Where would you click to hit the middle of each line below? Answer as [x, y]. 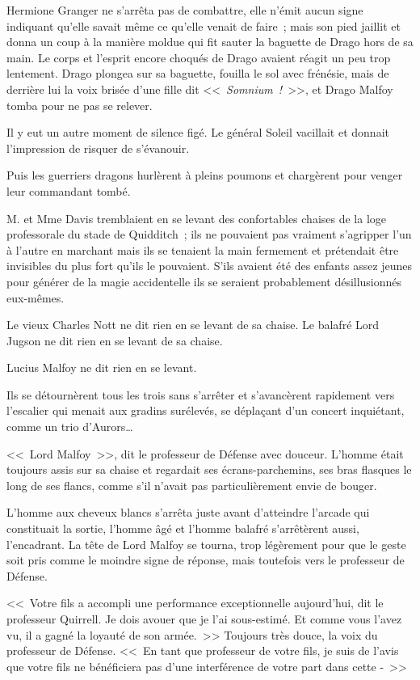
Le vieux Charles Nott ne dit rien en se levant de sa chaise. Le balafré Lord [193, 325]
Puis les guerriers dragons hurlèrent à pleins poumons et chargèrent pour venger [205, 175]
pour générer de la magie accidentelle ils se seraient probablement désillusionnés [204, 281]
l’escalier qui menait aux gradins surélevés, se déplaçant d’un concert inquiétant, [206, 410]
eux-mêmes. [36, 297]
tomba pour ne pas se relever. [80, 105]
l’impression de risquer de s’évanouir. [98, 148]
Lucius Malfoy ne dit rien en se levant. [102, 367]
